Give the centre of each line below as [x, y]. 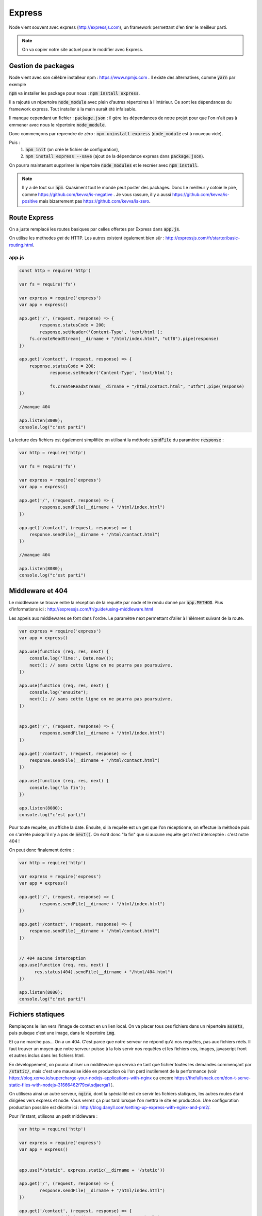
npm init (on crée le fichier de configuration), [73, 149]
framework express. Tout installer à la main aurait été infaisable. [73, 109]
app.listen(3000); [41, 420]
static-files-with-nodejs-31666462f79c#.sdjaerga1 [59, 1085]
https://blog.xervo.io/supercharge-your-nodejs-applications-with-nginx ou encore [91, 1078]
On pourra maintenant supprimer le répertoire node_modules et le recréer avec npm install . [104, 165]
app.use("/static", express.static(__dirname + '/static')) [92, 1170]
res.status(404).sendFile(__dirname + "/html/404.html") [104, 972]
